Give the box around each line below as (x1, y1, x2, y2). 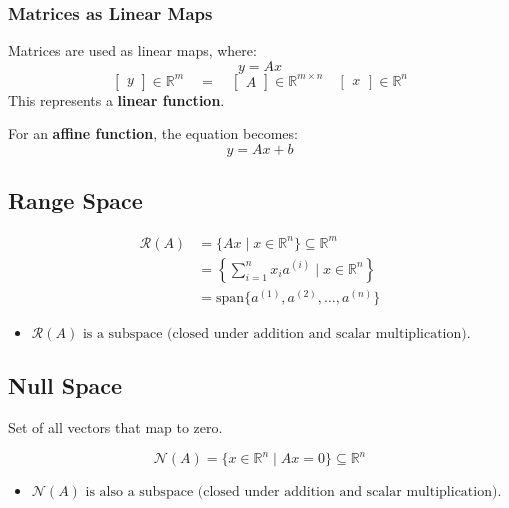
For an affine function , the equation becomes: (8, 123, 298, 144)
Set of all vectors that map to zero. (8, 417, 223, 438)
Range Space (8, 185, 143, 216)
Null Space (8, 370, 123, 401)
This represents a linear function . (8, 89, 225, 110)
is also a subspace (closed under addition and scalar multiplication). (85, 485, 502, 500)
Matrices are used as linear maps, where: (8, 40, 257, 61)
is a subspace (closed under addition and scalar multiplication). (82, 326, 471, 341)
